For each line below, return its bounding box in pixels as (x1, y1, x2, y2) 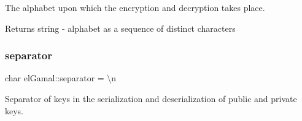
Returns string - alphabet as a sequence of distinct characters (5, 21, 236, 34)
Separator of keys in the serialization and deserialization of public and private (5, 92, 297, 105)
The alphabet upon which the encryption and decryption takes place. (5, 1, 265, 13)
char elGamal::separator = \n (5, 71, 117, 84)
